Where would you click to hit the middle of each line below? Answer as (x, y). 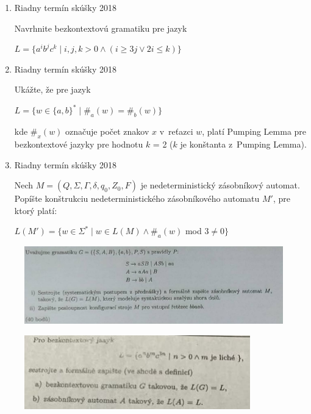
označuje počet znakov (107, 131)
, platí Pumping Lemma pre (254, 131)
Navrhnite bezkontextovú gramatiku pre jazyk (101, 28)
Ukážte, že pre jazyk (52, 89)
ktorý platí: (36, 210)
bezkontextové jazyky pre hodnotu (79, 144)
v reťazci (176, 131)
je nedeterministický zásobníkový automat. (220, 185)
